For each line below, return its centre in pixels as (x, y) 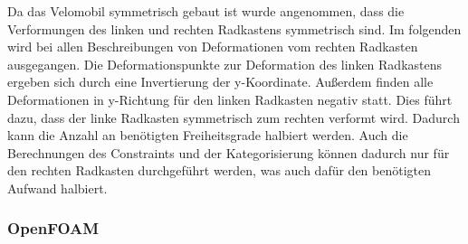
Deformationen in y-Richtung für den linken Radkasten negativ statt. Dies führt (230, 99)
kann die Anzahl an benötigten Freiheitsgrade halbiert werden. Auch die (208, 135)
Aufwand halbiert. (57, 188)
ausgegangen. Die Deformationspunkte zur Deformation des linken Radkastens (225, 64)
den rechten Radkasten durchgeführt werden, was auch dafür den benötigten (220, 170)
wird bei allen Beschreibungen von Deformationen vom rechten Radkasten (213, 47)
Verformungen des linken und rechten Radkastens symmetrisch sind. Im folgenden (234, 28)
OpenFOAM (53, 228)
